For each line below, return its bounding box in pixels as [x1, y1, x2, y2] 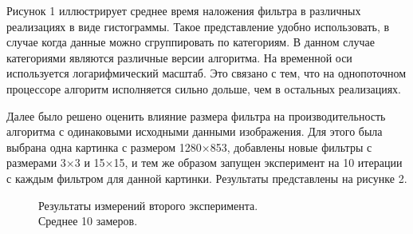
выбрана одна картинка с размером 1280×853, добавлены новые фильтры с [6, 138, 372, 155]
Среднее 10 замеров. [38, 212, 138, 229]
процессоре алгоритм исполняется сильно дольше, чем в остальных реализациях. [6, 80, 401, 97]
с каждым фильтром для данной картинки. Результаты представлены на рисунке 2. [6, 169, 407, 186]
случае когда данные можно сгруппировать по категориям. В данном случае [6, 34, 376, 50]
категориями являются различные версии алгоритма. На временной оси [6, 49, 352, 65]
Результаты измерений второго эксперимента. [38, 196, 258, 213]
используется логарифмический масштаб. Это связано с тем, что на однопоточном [6, 65, 407, 81]
